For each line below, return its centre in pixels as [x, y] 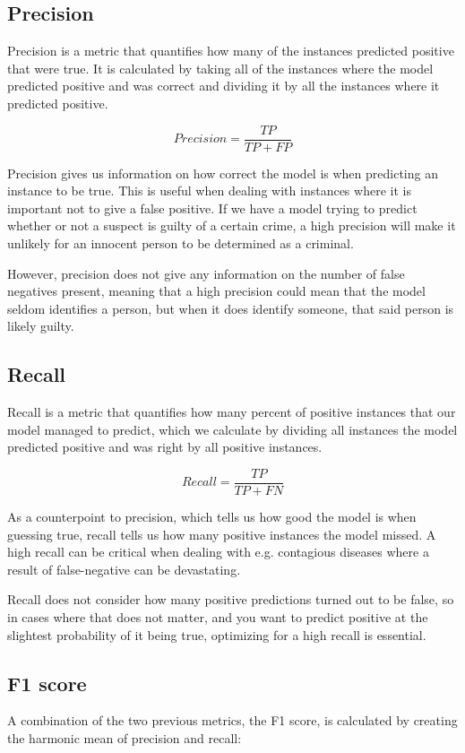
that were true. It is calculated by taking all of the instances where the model [220, 68]
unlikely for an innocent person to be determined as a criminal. [181, 243]
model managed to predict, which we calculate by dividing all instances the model [232, 429]
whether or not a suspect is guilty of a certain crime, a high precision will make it [232, 225]
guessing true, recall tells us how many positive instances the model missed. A [222, 534]
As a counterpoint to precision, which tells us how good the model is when [212, 517]
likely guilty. [41, 326]
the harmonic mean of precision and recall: [125, 737]
